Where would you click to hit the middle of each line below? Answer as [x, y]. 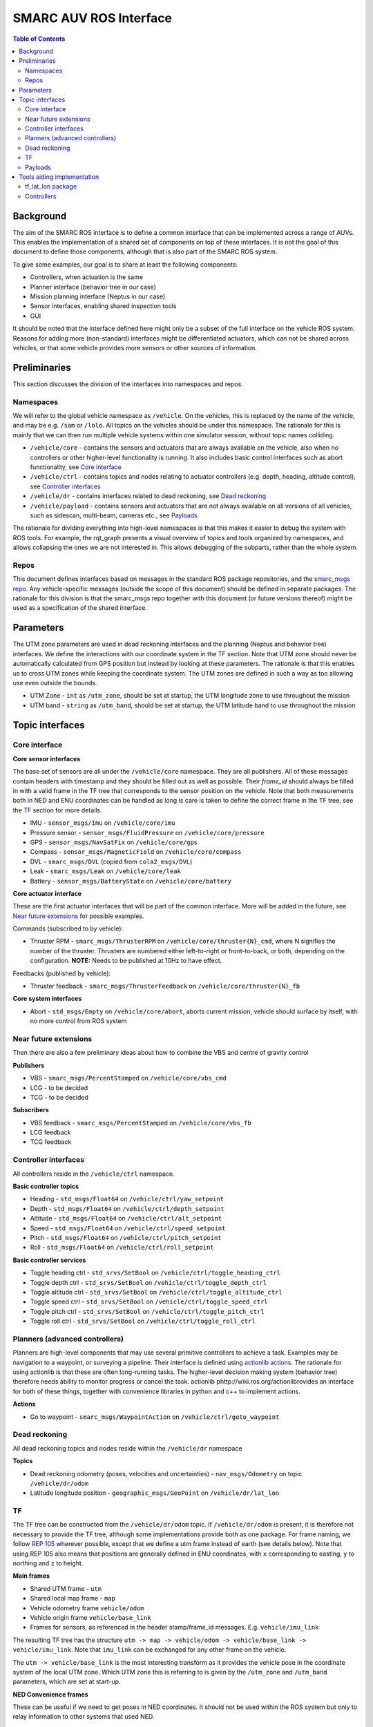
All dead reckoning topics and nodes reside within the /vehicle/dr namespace [127, 1448]
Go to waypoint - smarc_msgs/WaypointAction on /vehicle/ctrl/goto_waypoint [155, 1417]
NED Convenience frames [51, 1694]
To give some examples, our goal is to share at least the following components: [125, 264]
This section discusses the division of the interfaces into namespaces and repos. [128, 384]
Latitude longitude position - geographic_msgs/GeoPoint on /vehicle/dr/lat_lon [155, 1493]
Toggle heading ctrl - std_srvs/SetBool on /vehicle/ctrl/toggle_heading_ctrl [155, 1273]
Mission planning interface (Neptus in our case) [98, 296]
